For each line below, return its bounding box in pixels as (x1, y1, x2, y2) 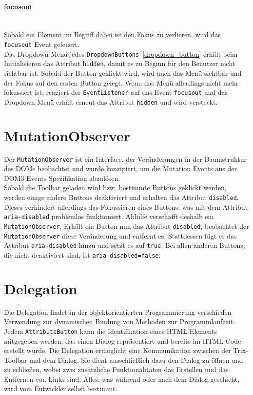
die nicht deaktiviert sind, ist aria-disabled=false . (4, 249, 161, 260)
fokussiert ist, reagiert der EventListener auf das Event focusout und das (4, 87, 228, 97)
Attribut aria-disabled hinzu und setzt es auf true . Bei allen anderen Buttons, (4, 240, 245, 250)
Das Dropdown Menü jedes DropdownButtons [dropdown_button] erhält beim (4, 48, 238, 59)
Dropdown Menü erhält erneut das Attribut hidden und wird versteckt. (4, 96, 218, 107)
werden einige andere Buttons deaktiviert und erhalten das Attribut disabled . (4, 192, 239, 202)
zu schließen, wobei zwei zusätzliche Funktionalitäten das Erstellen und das (4, 364, 229, 374)
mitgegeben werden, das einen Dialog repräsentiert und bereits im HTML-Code (4, 335, 241, 346)
